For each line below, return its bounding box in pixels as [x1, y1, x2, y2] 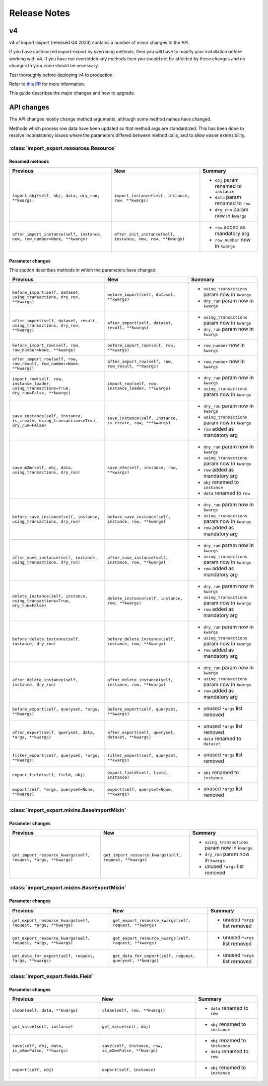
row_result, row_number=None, [12, 361, 80, 366]
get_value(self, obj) [102, 1024, 151, 1029]
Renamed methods [9, 158, 49, 164]
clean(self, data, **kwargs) [12, 1008, 78, 1013]
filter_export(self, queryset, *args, [12, 753, 100, 758]
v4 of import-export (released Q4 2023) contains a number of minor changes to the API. [9, 40, 190, 46]
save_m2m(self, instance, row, [107, 465, 178, 470]
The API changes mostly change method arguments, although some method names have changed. [9, 116, 212, 122]
